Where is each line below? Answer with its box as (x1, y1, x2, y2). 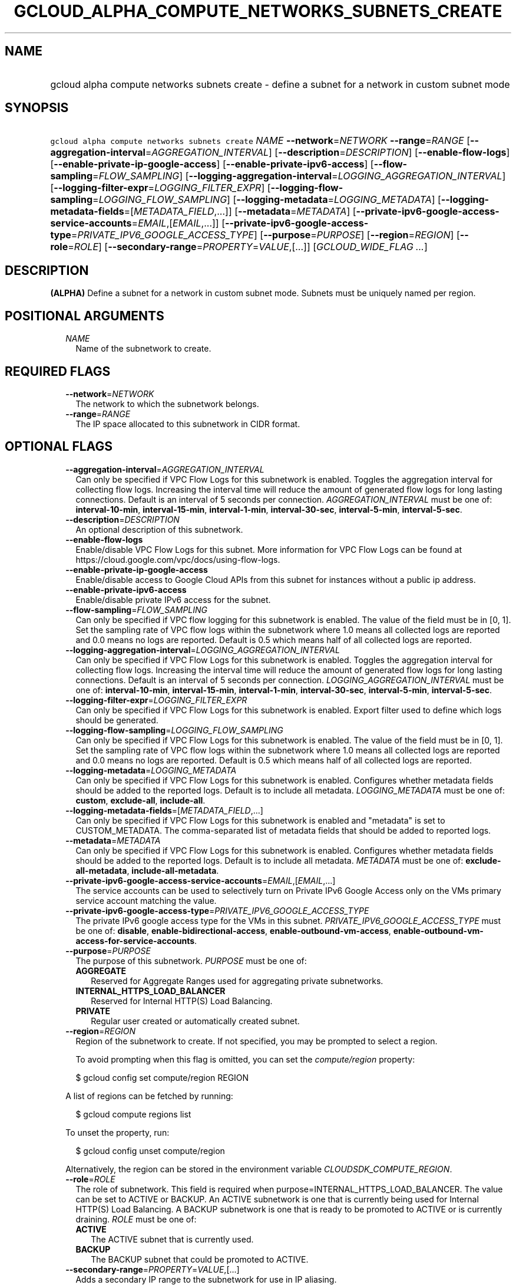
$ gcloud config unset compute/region (75, 1145, 225, 1156)
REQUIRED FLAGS (5, 363, 111, 379)
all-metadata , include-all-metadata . (75, 865, 219, 876)
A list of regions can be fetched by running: (65, 1090, 233, 1101)
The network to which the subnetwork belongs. (75, 398, 259, 409)
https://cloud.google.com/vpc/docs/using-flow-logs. (75, 554, 280, 565)
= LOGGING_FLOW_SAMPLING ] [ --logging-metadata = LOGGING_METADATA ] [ (92, 194, 441, 206)
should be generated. (75, 714, 158, 725)
